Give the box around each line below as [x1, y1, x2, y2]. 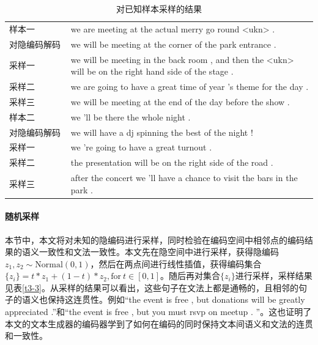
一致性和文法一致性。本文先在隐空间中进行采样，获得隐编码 [39, 245, 279, 258]
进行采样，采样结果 [235, 269, 312, 282]
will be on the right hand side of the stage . [70, 65, 234, 78]
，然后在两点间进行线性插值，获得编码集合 [90, 257, 262, 270]
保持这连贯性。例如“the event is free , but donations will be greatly [47, 293, 305, 306]
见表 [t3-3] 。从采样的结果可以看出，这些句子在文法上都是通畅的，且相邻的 [5, 281, 298, 294]
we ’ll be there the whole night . [70, 110, 191, 123]
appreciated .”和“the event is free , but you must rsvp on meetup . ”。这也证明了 [5, 305, 312, 318]
